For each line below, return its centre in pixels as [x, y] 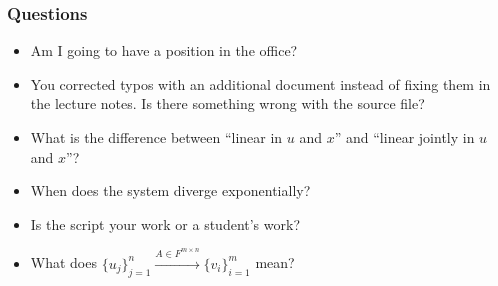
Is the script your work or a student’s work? [165, 223]
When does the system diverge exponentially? [170, 190]
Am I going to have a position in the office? [164, 50]
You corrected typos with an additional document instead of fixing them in [260, 83]
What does [63, 262]
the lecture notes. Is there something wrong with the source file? [227, 103]
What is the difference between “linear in [156, 137]
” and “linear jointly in [404, 137]
